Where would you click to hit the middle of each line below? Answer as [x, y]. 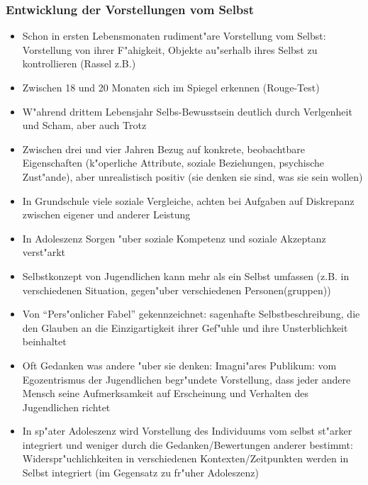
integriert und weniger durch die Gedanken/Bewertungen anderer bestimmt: [188, 444]
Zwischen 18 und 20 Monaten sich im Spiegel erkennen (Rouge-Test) [171, 87]
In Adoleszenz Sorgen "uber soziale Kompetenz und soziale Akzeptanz [174, 238]
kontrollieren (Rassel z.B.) [79, 63]
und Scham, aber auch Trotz [84, 125]
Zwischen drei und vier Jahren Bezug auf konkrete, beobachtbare [163, 149]
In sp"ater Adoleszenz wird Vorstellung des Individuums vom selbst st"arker [187, 431]
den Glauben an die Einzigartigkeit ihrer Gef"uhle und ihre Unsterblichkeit [185, 327]
